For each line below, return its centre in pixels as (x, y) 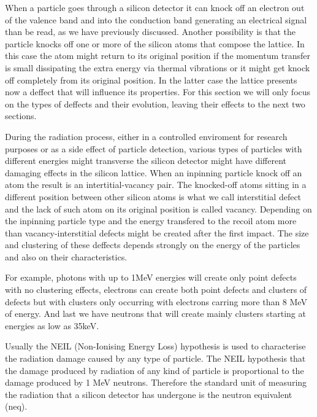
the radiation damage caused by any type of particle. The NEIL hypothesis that (155, 358)
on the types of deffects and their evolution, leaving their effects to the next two (155, 103)
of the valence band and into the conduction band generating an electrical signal (156, 19)
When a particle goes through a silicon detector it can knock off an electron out (155, 7)
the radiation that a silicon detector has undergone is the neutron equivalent (149, 394)
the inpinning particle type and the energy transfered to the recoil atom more (151, 221)
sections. (21, 116)
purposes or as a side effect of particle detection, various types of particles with (154, 148)
